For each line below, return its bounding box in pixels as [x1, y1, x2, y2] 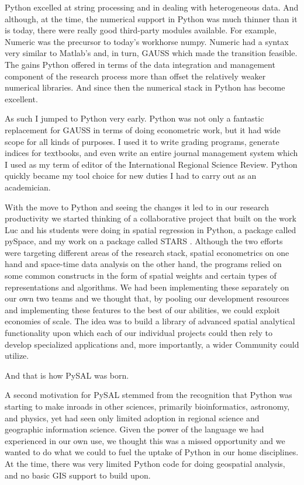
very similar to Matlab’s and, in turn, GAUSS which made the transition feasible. [5, 47, 298, 59]
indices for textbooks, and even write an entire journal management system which [5, 147, 298, 159]
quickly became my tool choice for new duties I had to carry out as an [5, 169, 257, 182]
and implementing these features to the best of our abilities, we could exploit [5, 303, 280, 316]
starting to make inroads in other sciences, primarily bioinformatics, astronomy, [5, 400, 290, 412]
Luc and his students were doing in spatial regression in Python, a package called [5, 223, 296, 235]
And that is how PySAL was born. [5, 369, 129, 381]
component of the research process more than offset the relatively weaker [5, 70, 266, 82]
